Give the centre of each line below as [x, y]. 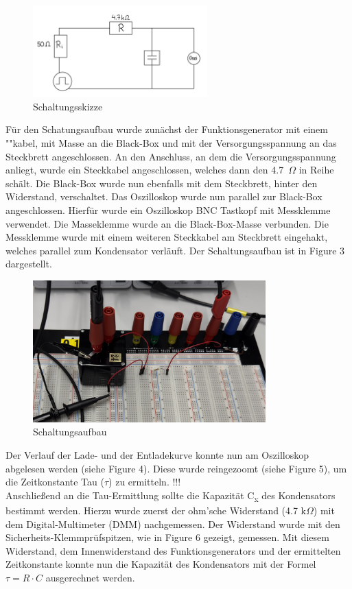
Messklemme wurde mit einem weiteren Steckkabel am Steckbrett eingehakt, [167, 237]
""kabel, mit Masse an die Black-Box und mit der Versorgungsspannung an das [171, 142]
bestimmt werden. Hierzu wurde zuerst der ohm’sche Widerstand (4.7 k [156, 510]
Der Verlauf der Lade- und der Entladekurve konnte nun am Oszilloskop [157, 455]
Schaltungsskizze [68, 106]
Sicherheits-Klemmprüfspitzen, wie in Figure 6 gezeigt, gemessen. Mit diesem [167, 537]
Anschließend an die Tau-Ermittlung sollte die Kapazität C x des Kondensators [171, 496]
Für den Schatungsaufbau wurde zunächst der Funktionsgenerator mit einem [167, 129]
